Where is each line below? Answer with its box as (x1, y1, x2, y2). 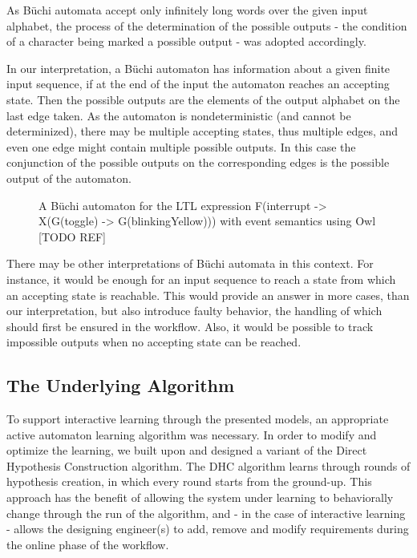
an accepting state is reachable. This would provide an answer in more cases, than (6, 286, 410, 303)
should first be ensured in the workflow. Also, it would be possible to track (6, 317, 374, 334)
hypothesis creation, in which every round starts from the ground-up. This (6, 473, 372, 490)
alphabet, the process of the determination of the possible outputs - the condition (6, 17, 407, 34)
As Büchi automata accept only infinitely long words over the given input (6, 2, 368, 18)
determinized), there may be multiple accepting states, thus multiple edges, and (6, 123, 399, 139)
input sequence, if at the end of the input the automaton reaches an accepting (6, 75, 390, 92)
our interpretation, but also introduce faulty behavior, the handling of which (6, 302, 383, 319)
